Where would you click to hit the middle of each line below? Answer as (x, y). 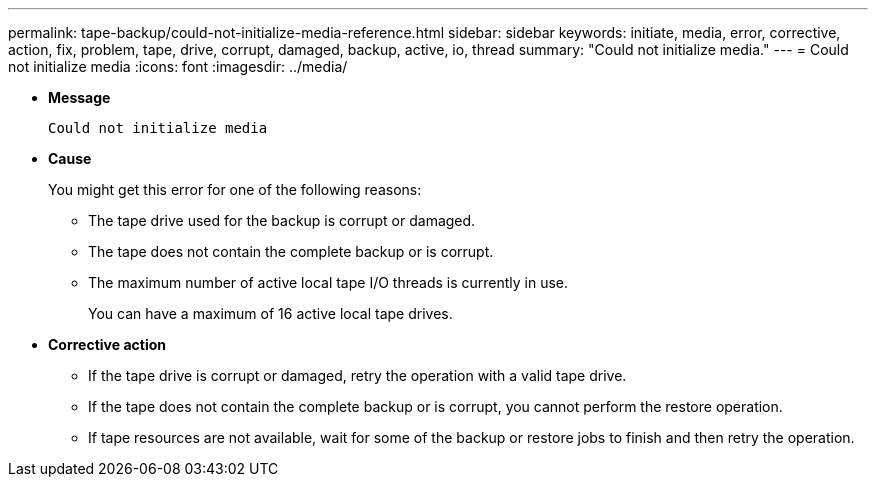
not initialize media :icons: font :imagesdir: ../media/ (178, 66)
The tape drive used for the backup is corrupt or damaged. (282, 220)
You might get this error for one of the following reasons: (235, 189)
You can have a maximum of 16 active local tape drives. (270, 313)
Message (79, 97)
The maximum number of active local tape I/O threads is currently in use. (328, 282)
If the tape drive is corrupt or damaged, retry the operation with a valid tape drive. (357, 375)
